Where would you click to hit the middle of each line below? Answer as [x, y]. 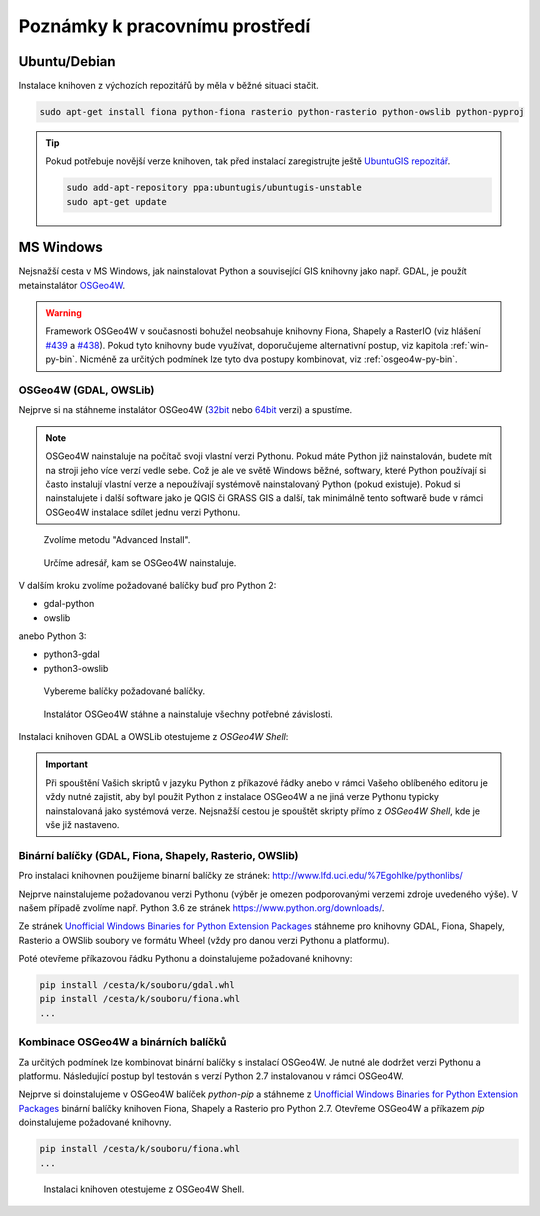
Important [67, 764]
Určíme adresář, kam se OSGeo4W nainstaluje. [140, 562]
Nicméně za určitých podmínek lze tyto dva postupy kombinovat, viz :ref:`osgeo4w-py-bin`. [269, 359]
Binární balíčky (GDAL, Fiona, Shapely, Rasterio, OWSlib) [158, 855]
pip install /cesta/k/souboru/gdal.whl [137, 985]
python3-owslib [76, 668]
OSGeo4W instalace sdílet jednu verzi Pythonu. [143, 512]
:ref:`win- [469, 345]
